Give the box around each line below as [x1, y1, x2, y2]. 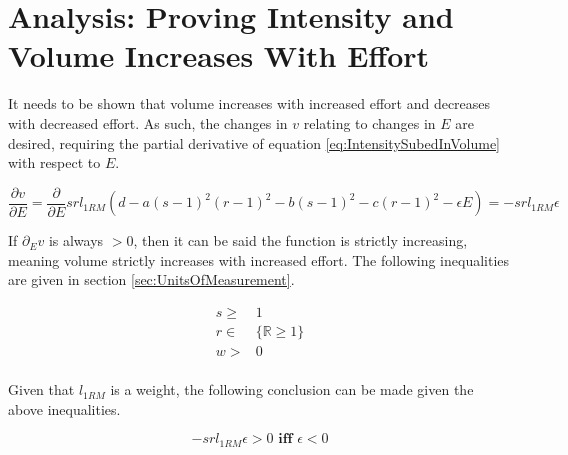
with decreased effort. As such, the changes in [8, 112, 288, 133]
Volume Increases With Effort [8, 35, 430, 76]
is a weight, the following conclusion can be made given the [110, 379, 474, 400]
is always [48, 230, 104, 251]
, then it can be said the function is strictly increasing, [133, 230, 468, 251]
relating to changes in [303, 112, 436, 133]
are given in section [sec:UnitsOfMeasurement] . [8, 269, 295, 290]
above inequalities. [8, 398, 121, 419]
